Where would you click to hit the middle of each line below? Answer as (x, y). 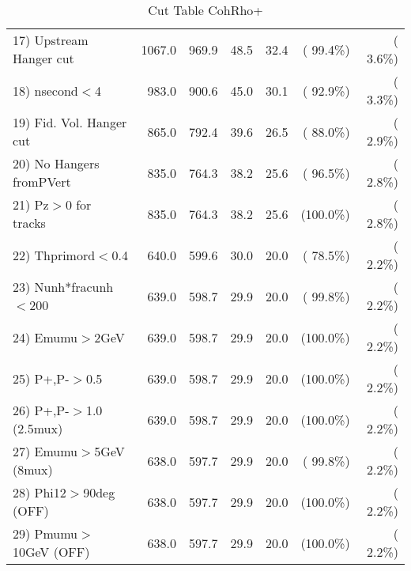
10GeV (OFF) (51, 552)
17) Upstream (51, 40)
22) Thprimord (54, 255)
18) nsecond (45, 90)
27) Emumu (45, 451)
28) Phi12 (40, 492)
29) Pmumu (45, 533)
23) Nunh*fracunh (63, 287)
